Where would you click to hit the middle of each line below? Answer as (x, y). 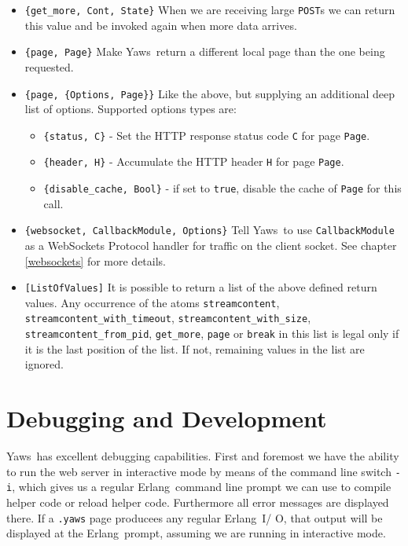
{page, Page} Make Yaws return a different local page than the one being (205, 51)
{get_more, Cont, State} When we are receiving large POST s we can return (210, 9)
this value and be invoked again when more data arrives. (161, 25)
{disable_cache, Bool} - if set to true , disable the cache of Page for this (222, 188)
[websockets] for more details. (95, 260)
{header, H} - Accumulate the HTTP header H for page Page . (194, 161)
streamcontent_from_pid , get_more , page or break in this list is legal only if (212, 333)
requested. (49, 66)
